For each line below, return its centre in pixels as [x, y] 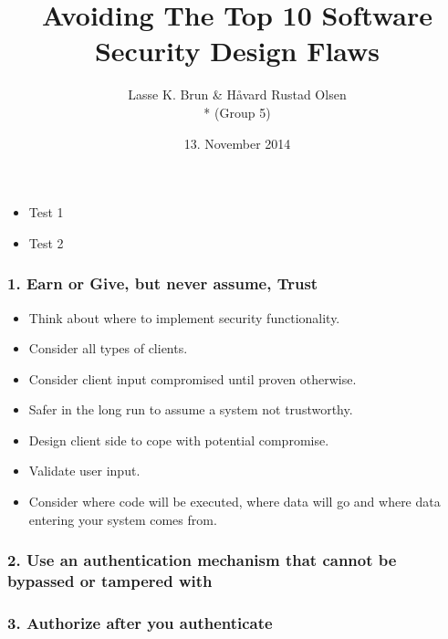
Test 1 [46, 212]
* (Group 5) [237, 112]
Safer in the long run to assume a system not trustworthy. [191, 409]
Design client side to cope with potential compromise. [179, 440]
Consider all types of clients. [108, 348]
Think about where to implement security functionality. [184, 317]
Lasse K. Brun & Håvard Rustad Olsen [237, 94]
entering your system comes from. [123, 519]
